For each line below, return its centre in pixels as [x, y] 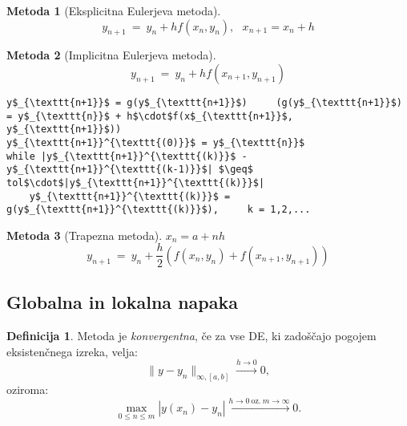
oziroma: [28, 389]
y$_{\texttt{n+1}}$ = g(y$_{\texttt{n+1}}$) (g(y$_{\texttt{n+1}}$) [204, 102]
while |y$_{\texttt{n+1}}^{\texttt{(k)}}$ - [127, 156]
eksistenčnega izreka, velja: [72, 351]
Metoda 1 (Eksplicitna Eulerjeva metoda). [114, 10]
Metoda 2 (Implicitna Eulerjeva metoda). [111, 55]
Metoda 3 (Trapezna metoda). [85, 235]
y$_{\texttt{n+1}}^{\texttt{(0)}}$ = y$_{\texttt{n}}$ [156, 142]
